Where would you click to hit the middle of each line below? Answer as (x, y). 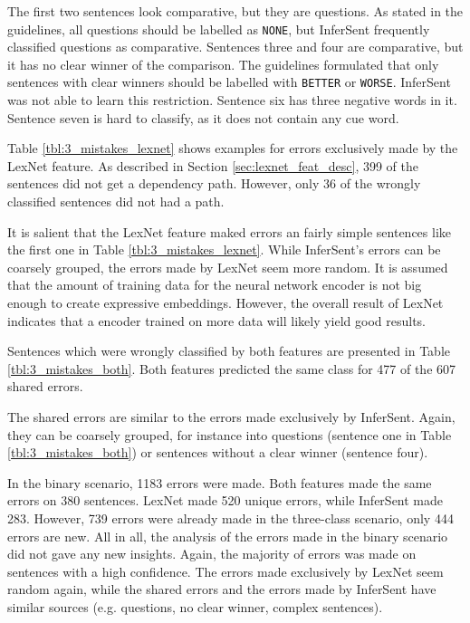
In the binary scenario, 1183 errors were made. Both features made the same (220, 482)
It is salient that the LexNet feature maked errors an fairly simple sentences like (230, 231)
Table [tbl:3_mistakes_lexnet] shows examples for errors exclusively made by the (233, 148)
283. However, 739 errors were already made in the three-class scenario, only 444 (230, 518)
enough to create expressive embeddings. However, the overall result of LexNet (225, 303)
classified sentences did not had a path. (116, 201)
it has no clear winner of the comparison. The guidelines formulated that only (223, 64)
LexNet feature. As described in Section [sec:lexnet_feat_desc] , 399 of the (213, 165)
